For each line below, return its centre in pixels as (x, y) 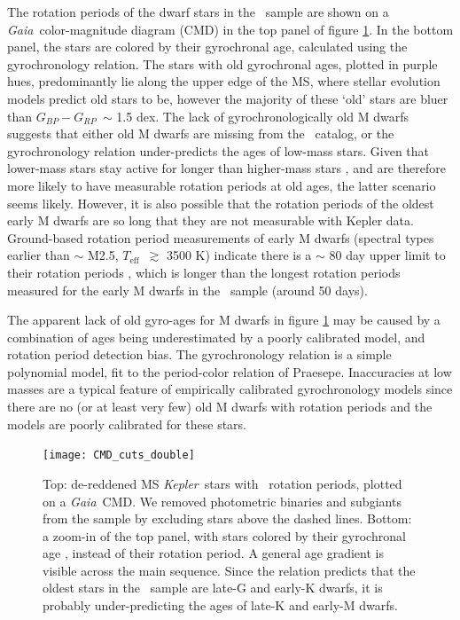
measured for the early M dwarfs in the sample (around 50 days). (187, 290)
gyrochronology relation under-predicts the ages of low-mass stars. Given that (218, 150)
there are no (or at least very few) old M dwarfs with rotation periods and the (220, 407)
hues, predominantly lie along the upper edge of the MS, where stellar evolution (224, 81)
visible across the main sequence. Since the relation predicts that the (229, 570)
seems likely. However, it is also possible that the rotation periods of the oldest (221, 203)
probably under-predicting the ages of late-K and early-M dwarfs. (220, 605)
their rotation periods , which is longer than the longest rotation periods (204, 272)
